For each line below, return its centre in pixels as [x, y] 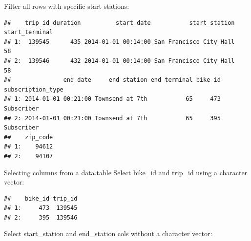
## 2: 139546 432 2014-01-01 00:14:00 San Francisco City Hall [119, 61]
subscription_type [34, 89]
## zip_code [29, 137]
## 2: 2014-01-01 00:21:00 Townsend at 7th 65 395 [112, 118]
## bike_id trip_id [41, 198]
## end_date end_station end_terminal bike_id [112, 80]
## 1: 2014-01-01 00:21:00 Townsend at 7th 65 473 [112, 99]
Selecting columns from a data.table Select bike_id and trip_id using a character [126, 172]
